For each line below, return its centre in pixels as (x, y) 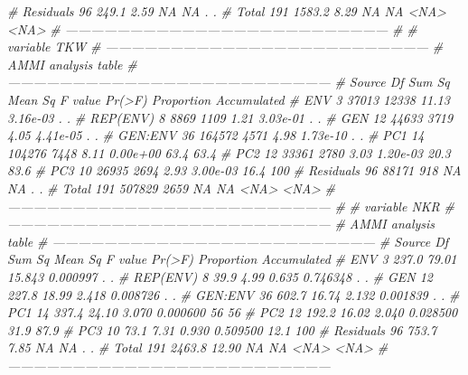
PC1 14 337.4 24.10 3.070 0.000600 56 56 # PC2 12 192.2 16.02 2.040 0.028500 (233, 312)
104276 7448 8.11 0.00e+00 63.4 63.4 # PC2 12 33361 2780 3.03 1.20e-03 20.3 (229, 152)
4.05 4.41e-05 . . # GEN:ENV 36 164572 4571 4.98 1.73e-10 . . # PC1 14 (216, 135)
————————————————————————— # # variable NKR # (231, 206)
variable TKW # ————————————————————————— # (225, 47)
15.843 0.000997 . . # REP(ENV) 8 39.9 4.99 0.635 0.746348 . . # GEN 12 (220, 276)
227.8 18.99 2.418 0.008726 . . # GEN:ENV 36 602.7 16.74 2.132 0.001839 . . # (234, 294)
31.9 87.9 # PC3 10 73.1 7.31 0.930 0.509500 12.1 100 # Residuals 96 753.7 (222, 329)
